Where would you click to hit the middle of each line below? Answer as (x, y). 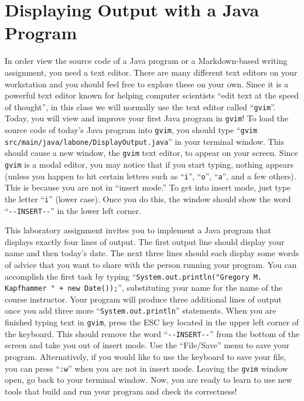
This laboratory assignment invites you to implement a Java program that (138, 230)
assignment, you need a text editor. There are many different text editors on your (151, 72)
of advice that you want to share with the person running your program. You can (151, 264)
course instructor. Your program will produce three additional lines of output (143, 299)
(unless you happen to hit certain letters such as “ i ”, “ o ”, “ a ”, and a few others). (151, 176)
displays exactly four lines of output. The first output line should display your (145, 241)
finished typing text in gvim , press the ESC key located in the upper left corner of (152, 322)
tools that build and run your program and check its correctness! (121, 391)
